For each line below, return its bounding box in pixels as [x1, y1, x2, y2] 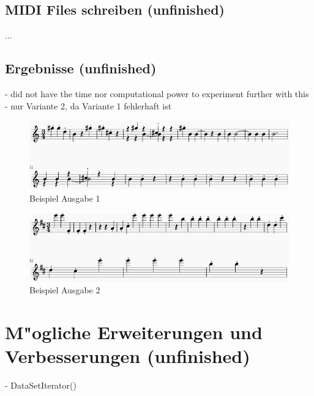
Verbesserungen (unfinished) [5, 343, 250, 369]
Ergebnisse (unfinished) [5, 59, 157, 78]
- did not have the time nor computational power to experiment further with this [5, 87, 309, 100]
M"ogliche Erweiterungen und [5, 320, 263, 345]
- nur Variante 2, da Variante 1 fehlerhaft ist [5, 99, 172, 112]
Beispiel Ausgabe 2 [29, 284, 100, 296]
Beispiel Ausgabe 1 [29, 191, 100, 204]
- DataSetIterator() [5, 379, 77, 392]
